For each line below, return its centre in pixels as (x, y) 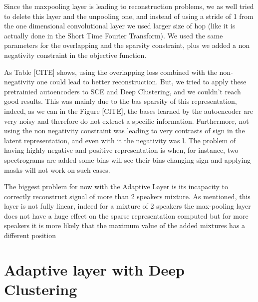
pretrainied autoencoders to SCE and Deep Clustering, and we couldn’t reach (123, 91)
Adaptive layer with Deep (94, 269)
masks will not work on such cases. (57, 169)
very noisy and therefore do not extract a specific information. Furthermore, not (127, 121)
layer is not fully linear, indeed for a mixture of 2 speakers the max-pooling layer (128, 206)
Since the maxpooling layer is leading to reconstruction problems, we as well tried (129, 6)
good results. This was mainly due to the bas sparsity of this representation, (121, 101)
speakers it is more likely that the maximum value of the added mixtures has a (125, 225)
